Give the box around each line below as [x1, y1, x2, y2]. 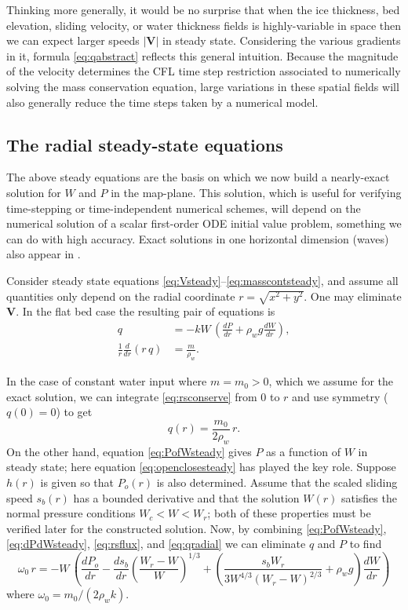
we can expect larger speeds [6, 32, 140, 49]
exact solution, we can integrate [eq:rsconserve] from [6, 388, 257, 404]
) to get [56, 404, 93, 420]
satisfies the [341, 489, 397, 506]
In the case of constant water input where [6, 373, 207, 389]
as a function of [266, 443, 341, 459]
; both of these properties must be [207, 505, 371, 521]
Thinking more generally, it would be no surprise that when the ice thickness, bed [6, 2, 400, 17]
